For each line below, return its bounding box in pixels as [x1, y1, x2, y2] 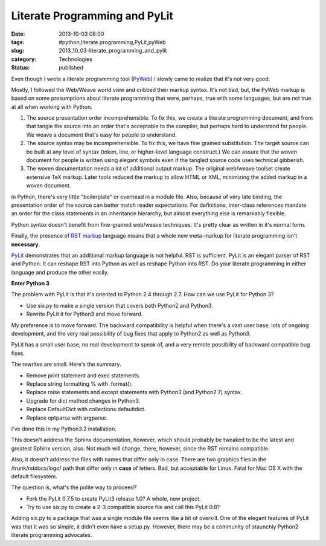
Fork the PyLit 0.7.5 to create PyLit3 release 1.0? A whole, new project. [26, 495, 201, 502]
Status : [11, 64, 30, 71]
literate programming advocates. [11, 531, 93, 539]
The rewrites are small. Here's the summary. [11, 360, 121, 368]
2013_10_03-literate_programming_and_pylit [59, 47, 167, 54]
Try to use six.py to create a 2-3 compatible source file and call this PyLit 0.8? [26, 504, 220, 511]
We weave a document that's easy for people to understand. [26, 131, 177, 138]
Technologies [59, 55, 93, 63]
